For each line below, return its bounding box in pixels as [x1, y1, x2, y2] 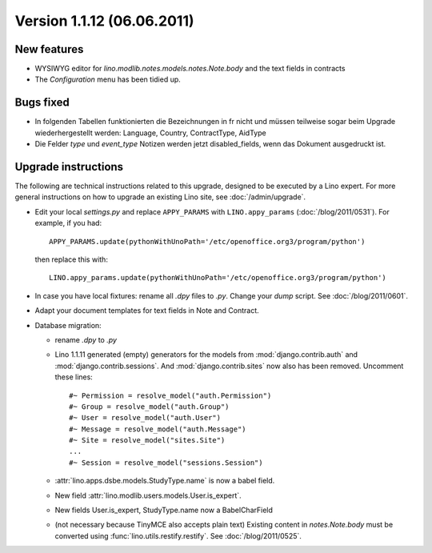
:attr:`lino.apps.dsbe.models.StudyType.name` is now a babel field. [54, 476, 275, 486]
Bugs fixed [14, 96, 70, 110]
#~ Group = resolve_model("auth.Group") [69, 402, 230, 411]
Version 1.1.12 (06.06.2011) [14, 12, 195, 30]
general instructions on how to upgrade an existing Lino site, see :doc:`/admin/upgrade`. [14, 192, 306, 202]
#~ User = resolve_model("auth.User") [69, 413, 222, 423]
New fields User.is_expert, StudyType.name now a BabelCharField [54, 505, 274, 515]
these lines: [54, 372, 94, 382]
